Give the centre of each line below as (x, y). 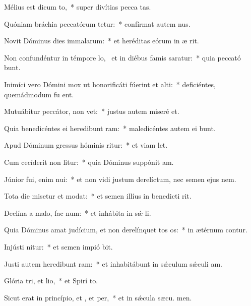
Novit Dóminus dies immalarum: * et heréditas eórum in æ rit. (102, 41)
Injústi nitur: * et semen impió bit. (58, 246)
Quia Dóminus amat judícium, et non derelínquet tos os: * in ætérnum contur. (126, 230)
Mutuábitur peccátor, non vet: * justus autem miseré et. (92, 111)
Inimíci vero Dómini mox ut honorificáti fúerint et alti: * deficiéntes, (110, 84)
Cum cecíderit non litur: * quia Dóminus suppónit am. (89, 162)
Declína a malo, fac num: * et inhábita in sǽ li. (78, 212)
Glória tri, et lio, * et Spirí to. (51, 281)
